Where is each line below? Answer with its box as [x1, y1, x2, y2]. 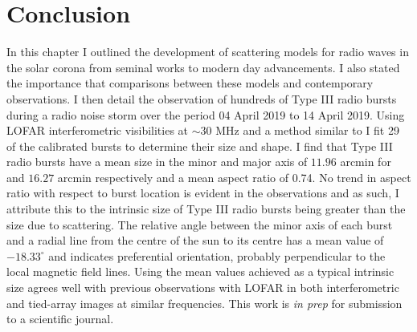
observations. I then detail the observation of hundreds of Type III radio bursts [6, 90, 397, 107]
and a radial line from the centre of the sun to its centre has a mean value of [6, 232, 384, 249]
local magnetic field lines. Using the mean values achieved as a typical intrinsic [6, 263, 395, 280]
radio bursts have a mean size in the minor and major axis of [6, 153, 308, 170]
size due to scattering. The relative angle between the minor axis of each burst [6, 216, 393, 233]
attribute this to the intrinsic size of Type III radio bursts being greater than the [6, 200, 406, 217]
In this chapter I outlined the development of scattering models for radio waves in [6, 43, 409, 60]
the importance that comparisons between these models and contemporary [6, 75, 374, 91]
